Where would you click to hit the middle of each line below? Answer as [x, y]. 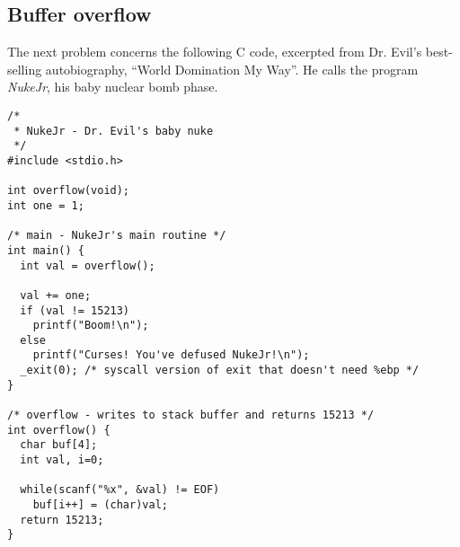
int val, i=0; [62, 460]
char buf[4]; [59, 445]
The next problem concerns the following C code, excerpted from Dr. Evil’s [215, 52]
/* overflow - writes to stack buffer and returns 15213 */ [191, 415]
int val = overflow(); [88, 265]
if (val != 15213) [75, 310]
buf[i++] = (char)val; [100, 505]
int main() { [46, 250]
